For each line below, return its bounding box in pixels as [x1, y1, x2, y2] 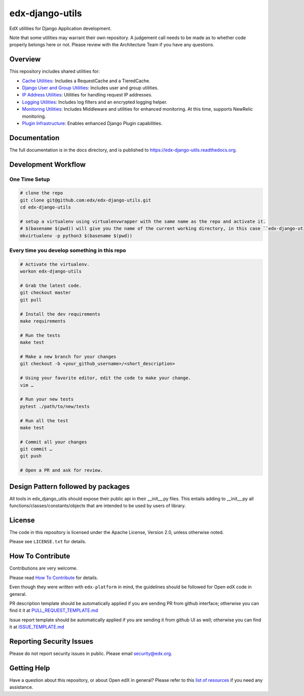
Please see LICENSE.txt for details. [9, 539, 87, 545]
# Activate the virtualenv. [20, 261, 90, 267]
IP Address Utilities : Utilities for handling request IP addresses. [22, 92, 153, 98]
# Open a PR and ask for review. [20, 468, 103, 473]
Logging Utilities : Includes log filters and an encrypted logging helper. [22, 99, 168, 105]
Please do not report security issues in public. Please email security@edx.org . [9, 650, 172, 656]
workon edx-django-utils [20, 269, 82, 274]
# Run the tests [20, 333, 61, 338]
